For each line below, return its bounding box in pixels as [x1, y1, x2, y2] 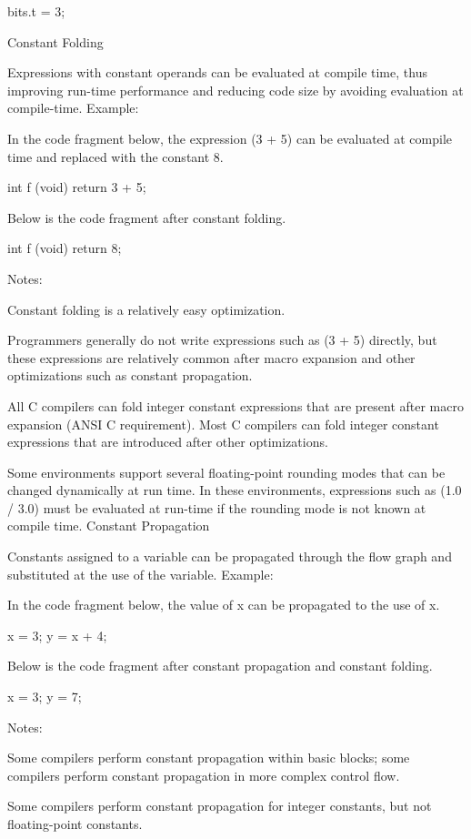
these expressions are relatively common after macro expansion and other [7, 348, 416, 367]
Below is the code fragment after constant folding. [7, 207, 286, 227]
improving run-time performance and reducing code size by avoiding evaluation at [7, 80, 464, 99]
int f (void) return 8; [7, 238, 122, 258]
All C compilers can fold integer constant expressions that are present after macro [7, 396, 464, 415]
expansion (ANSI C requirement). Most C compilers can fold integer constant [7, 414, 439, 433]
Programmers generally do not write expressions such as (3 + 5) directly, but [7, 330, 437, 349]
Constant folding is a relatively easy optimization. [7, 299, 286, 318]
